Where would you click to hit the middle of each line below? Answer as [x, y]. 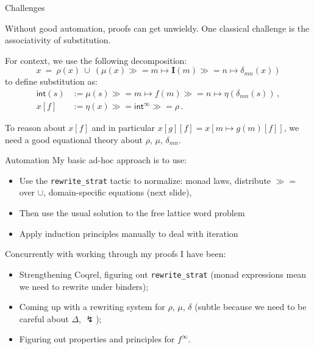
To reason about [35, 128]
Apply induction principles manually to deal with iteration [129, 233]
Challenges [25, 7]
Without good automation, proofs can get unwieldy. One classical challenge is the [157, 28]
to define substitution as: [51, 81]
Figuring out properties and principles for [97, 339]
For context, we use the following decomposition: [96, 60]
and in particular [123, 128]
